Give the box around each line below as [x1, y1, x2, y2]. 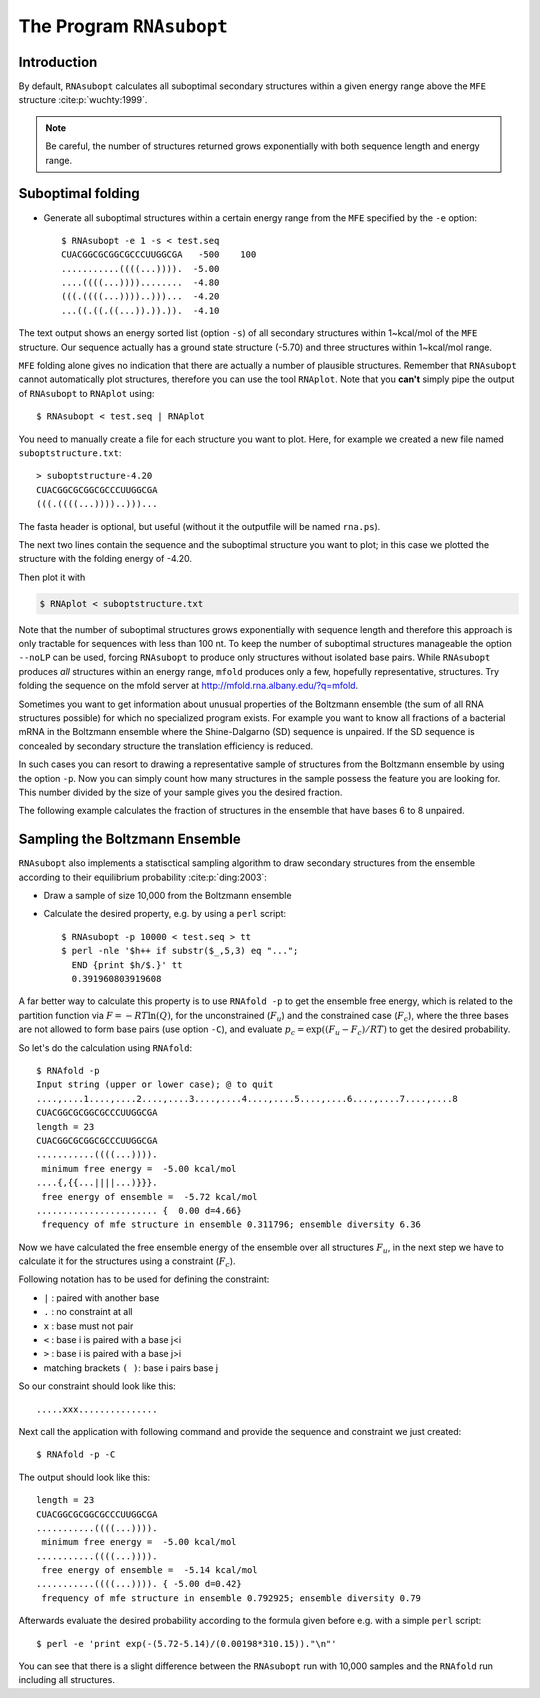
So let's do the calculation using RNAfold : [18, 1041, 193, 1054]
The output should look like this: [18, 1471, 150, 1483]
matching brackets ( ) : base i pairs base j [43, 1361, 219, 1374]
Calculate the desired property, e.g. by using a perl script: [43, 908, 287, 920]
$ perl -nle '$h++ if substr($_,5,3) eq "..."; [61, 945, 299, 957]
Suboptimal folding [18, 185, 140, 202]
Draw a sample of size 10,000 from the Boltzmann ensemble [43, 890, 292, 902]
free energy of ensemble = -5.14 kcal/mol [41, 1565, 259, 1576]
